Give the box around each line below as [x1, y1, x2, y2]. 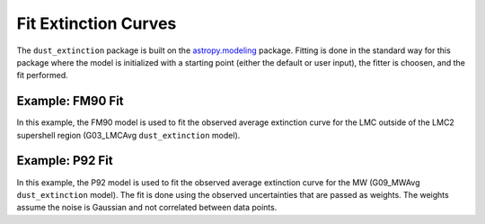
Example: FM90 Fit [16, 94, 125, 109]
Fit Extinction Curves [16, 13, 177, 33]
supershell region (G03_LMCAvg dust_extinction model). [16, 130, 241, 140]
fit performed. [16, 70, 68, 81]
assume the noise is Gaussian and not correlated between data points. [16, 202, 278, 213]
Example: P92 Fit [16, 153, 113, 168]
